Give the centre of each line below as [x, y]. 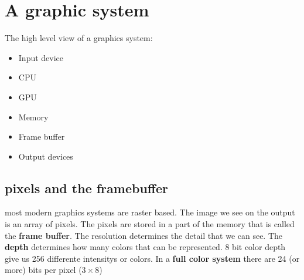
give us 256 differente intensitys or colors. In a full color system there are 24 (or [152, 258]
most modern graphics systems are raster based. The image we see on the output [150, 212]
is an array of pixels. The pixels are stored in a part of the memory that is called [150, 224]
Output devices [46, 156]
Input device [41, 57]
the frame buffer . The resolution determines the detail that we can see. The [144, 235]
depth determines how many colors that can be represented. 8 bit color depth [145, 247]
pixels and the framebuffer [86, 188]
